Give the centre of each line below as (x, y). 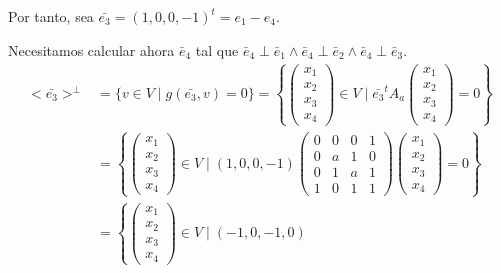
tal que (217, 49)
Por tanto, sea (51, 16)
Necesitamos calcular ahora (91, 49)
